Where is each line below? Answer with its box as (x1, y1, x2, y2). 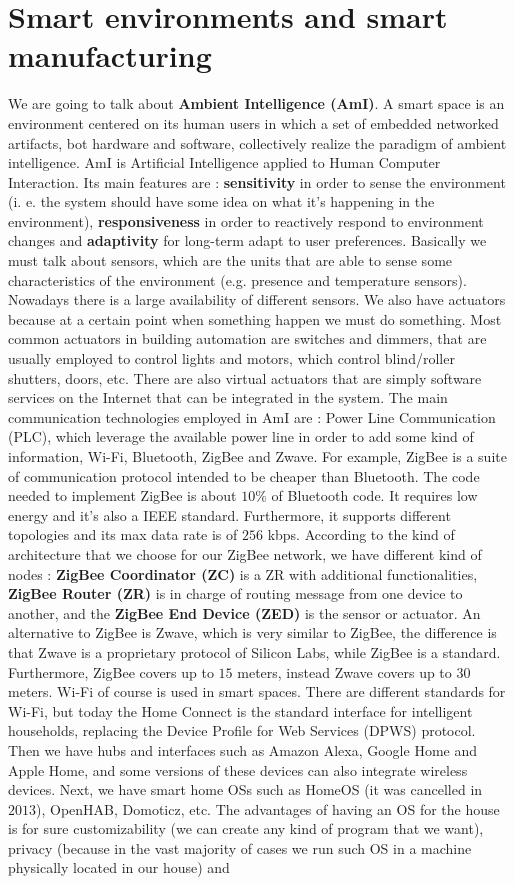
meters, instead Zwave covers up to (237, 661, 452, 682)
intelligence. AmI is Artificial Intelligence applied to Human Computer (8, 152, 441, 173)
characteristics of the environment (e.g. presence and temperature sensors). (8, 269, 467, 290)
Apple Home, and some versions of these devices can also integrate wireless (8, 759, 468, 780)
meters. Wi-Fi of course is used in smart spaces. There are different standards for (8, 681, 506, 702)
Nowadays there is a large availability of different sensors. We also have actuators (8, 289, 506, 310)
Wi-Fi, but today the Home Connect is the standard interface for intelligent (8, 700, 473, 721)
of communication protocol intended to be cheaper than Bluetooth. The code (8, 465, 480, 486)
